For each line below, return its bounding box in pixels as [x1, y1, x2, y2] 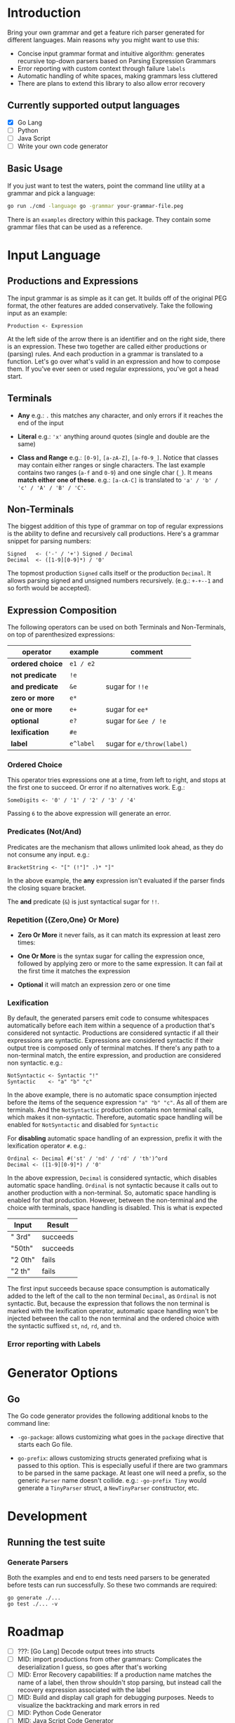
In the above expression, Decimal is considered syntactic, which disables [7, 1173, 217, 1182]
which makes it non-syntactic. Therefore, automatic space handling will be [7, 1113, 223, 1121]
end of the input [17, 418, 65, 427]
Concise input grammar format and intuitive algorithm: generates [17, 49, 205, 58]
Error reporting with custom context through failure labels [17, 64, 186, 72]
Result [46, 1221, 69, 1230]
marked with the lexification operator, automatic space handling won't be [7, 1307, 219, 1315]
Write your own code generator [17, 142, 109, 150]
